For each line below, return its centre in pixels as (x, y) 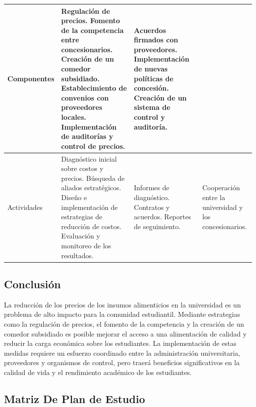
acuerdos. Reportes (162, 217)
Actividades (25, 207)
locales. (74, 117)
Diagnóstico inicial (89, 158)
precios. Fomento (91, 20)
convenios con (85, 97)
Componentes (31, 78)
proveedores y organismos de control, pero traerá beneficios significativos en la (122, 362)
